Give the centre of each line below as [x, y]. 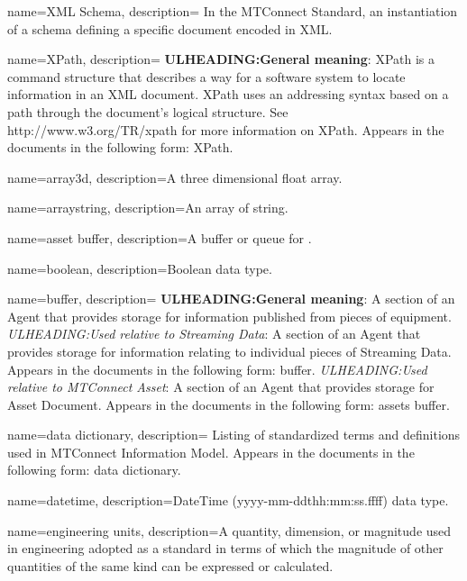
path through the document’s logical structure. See [148, 111]
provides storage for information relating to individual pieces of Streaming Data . [229, 351]
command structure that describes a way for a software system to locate [206, 76]
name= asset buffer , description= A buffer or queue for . [160, 237]
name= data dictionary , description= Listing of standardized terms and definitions [234, 435]
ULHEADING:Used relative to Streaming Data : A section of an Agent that [214, 334]
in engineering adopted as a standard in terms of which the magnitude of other [225, 548]
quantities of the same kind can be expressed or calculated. [170, 565]
